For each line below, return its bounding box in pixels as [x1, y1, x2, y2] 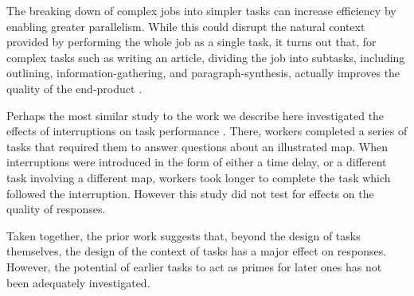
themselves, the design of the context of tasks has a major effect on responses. [6, 243, 387, 259]
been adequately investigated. [6, 274, 150, 290]
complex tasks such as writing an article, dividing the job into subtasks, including [6, 49, 405, 65]
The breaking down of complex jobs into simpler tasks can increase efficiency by [6, 2, 396, 18]
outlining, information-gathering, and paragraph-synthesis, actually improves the [6, 64, 400, 81]
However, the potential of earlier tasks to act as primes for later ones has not [6, 258, 382, 275]
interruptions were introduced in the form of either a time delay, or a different [6, 154, 387, 170]
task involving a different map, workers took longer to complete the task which [6, 169, 391, 185]
